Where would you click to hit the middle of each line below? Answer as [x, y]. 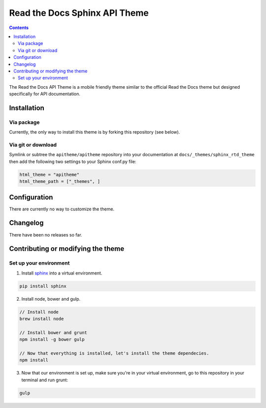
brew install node [42, 319]
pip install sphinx [43, 286]
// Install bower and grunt [53, 332]
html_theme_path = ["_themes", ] [60, 182]
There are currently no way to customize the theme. [62, 209]
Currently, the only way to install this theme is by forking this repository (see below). [95, 132]
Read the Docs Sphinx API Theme [79, 13]
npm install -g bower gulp [52, 340]
